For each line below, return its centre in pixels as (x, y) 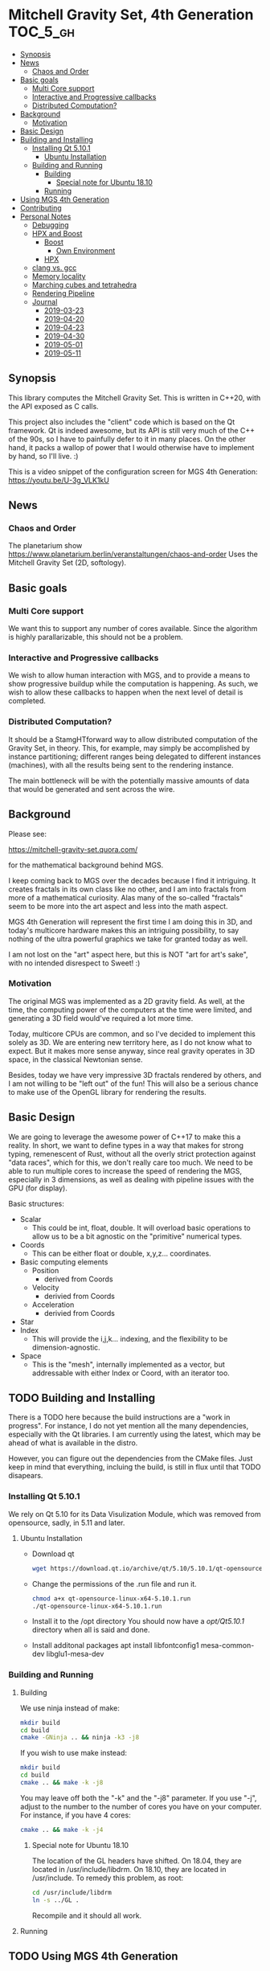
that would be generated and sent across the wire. (92, 789)
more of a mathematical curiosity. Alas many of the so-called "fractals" (126, 897)
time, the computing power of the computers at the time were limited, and (130, 1010)
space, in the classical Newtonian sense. (76, 1059)
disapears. (26, 1476)
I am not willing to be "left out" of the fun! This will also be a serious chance (133, 1084)
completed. (27, 701)
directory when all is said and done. (91, 1630)
